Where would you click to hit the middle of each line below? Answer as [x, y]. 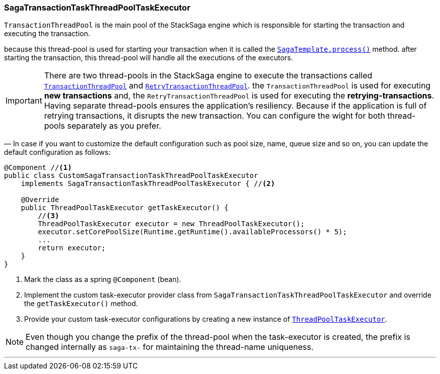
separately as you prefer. [114, 126]
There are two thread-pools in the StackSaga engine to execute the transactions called [208, 76]
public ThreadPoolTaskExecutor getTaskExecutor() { [125, 208]
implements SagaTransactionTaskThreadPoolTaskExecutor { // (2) [148, 184]
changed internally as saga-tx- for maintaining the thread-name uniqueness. [170, 347]
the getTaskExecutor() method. [81, 304]
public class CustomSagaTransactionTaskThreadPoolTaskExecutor [131, 176]
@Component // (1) [38, 168]
